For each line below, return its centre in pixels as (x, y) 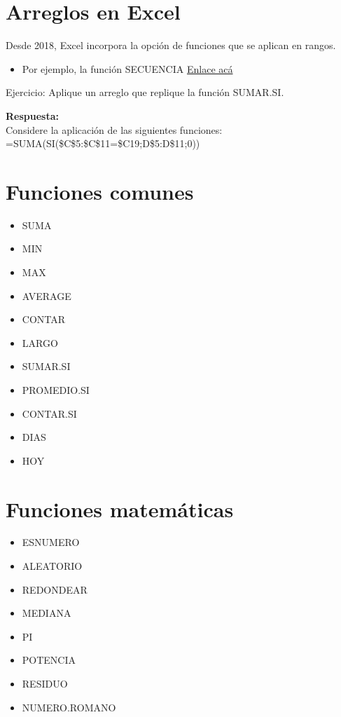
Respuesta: (32, 115)
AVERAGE (47, 295)
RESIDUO (45, 684)
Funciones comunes (100, 191)
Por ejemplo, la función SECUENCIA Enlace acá (127, 68)
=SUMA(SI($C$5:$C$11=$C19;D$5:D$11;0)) (103, 143)
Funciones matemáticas (120, 508)
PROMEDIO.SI (56, 389)
